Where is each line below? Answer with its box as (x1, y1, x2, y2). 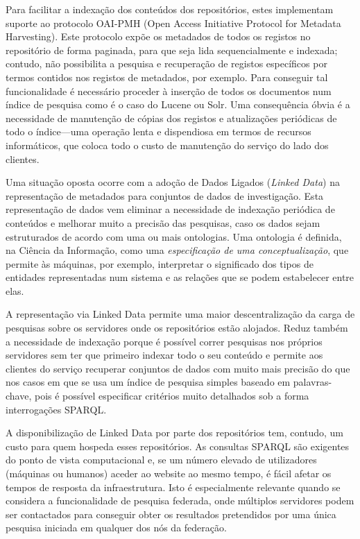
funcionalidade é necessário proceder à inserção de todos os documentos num (6, 83, 332, 98)
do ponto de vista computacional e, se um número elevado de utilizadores (6, 452, 317, 467)
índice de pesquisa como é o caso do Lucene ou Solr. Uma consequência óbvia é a (6, 97, 350, 112)
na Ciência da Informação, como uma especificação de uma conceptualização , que (6, 243, 349, 257)
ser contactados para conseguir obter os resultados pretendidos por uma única (6, 506, 336, 521)
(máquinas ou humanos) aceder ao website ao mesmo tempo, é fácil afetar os (6, 466, 332, 480)
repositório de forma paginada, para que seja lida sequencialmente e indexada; (6, 42, 338, 57)
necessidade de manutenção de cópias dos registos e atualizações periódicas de (6, 110, 337, 125)
